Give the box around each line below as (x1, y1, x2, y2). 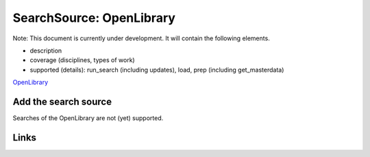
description (29, 46, 62, 55)
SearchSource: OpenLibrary (12, 10, 176, 25)
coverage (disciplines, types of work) (29, 56, 135, 64)
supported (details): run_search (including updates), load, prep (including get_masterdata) (29, 66, 284, 74)
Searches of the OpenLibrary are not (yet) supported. (12, 114, 164, 122)
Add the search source (12, 96, 112, 107)
